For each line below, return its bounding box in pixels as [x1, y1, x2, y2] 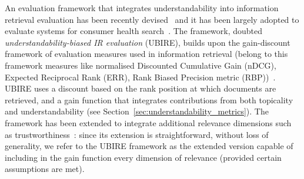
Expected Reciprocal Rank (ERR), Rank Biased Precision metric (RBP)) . [5, 70, 276, 83]
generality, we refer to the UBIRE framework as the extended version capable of [5, 140, 293, 152]
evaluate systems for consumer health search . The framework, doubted [5, 25, 263, 37]
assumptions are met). [5, 163, 85, 175]
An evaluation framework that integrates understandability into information [5, 2, 279, 13]
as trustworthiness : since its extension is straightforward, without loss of [5, 128, 269, 140]
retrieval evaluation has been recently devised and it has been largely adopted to [5, 13, 299, 25]
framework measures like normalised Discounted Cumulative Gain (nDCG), [5, 59, 276, 71]
